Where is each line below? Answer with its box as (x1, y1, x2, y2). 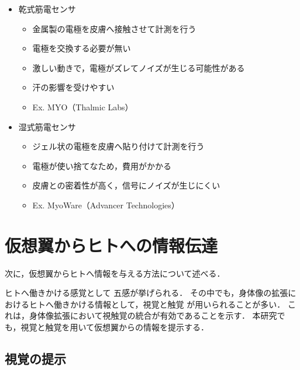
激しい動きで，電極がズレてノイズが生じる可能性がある (32, 61, 245, 74)
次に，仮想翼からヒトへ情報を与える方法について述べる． (5, 267, 225, 279)
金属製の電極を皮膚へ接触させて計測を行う (32, 22, 196, 34)
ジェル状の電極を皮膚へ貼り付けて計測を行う (32, 140, 205, 152)
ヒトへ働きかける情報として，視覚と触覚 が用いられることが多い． (29, 298, 285, 310)
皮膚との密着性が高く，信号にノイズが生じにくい (32, 179, 220, 191)
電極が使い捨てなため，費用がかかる (32, 159, 171, 172)
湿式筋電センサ (18, 120, 76, 132)
